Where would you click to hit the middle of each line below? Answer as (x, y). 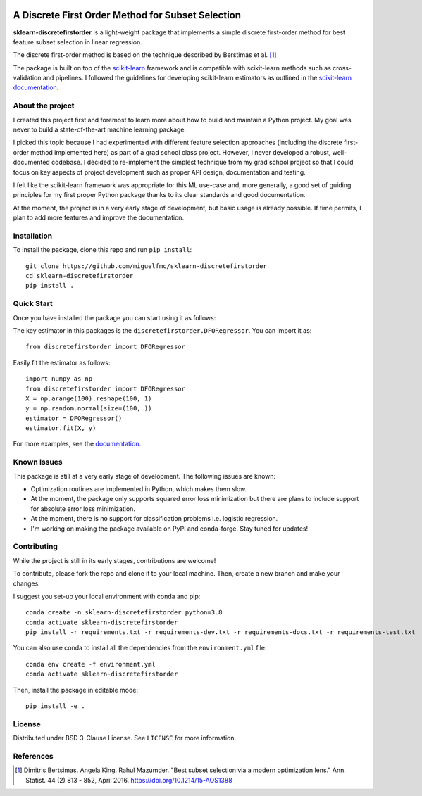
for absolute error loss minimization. (83, 508)
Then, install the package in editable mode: (76, 690)
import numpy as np (59, 379)
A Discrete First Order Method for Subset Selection (127, 15)
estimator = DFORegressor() (74, 418)
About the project (44, 106)
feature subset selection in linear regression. (77, 42)
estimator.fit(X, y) (61, 428)
